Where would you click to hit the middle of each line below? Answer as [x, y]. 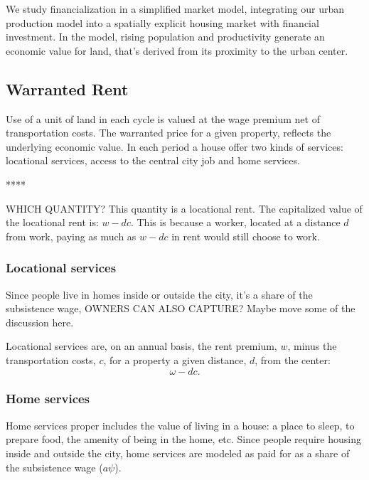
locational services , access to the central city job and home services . [153, 160]
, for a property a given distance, [175, 359]
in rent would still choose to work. [246, 236]
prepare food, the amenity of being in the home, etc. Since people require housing [183, 439]
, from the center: [293, 359]
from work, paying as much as [71, 236]
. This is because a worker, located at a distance [235, 222]
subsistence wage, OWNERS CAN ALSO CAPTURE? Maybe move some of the [181, 308]
